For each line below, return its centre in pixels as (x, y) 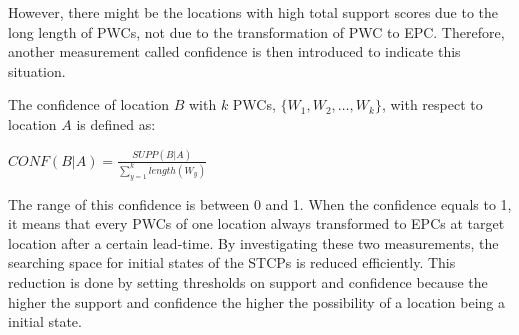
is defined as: (116, 123)
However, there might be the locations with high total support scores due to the (253, 12)
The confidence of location (88, 104)
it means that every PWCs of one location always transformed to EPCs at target (256, 223)
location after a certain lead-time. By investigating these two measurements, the (253, 242)
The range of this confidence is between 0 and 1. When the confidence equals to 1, (260, 203)
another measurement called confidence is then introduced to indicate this (234, 51)
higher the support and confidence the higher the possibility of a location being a (257, 301)
